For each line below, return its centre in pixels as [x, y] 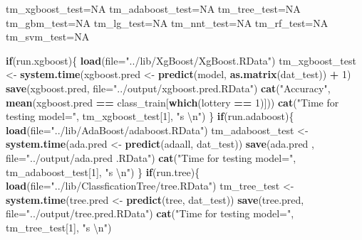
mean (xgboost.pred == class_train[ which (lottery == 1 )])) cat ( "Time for [172, 102]
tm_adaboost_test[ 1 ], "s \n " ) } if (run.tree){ [103, 171]
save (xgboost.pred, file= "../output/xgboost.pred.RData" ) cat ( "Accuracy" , [168, 88]
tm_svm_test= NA [48, 37]
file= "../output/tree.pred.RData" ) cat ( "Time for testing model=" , [150, 213]
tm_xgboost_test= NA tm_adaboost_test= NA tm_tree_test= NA [153, 9]
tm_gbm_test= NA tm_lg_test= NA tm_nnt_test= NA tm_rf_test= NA [167, 22]
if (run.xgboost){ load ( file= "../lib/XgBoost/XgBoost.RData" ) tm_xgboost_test [181, 60]
